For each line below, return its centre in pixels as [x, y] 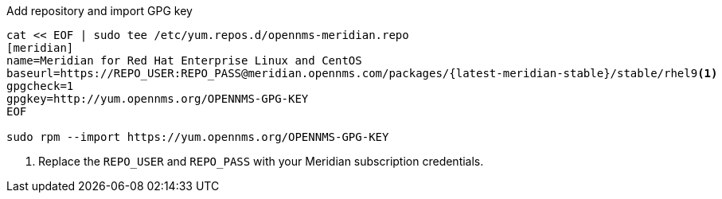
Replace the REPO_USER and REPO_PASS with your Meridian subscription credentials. [261, 161]
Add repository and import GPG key [100, 11]
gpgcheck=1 [40, 86]
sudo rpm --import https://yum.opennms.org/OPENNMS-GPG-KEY [198, 137]
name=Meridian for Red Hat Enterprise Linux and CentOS [184, 60]
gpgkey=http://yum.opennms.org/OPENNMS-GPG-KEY [158, 99]
